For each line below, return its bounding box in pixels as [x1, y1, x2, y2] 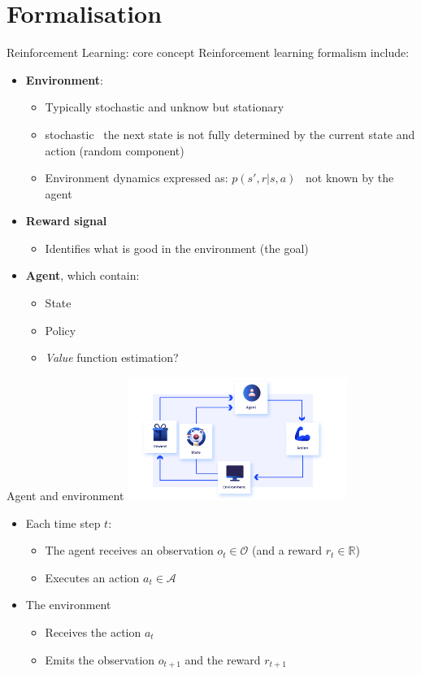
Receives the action [45, 623, 141, 640]
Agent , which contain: [25, 267, 140, 284]
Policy [45, 321, 76, 338]
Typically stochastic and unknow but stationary [45, 98, 284, 115]
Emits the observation [45, 651, 155, 668]
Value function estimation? [45, 349, 179, 366]
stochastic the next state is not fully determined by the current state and [45, 125, 415, 142]
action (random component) [45, 142, 184, 159]
